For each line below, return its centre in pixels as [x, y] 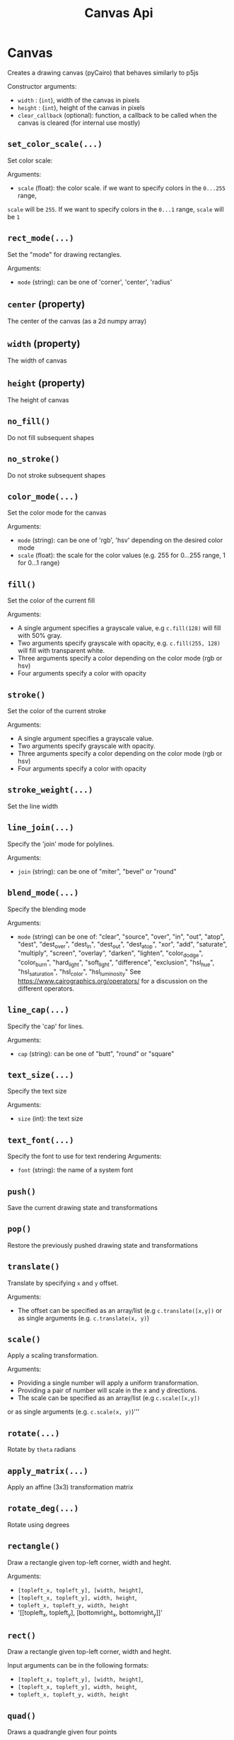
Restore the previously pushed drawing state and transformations [103, 1245]
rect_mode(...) [41, 238]
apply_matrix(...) [48, 1471]
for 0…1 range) [39, 563]
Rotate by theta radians [42, 1450]
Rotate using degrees [39, 1524]
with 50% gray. [40, 636]
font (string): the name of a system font [75, 1170]
